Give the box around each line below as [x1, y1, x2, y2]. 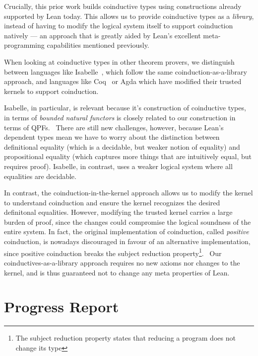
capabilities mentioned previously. [47, 40, 149, 50]
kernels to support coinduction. [4, 86, 99, 96]
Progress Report [4, 296, 119, 317]
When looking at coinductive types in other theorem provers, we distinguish [4, 56, 235, 67]
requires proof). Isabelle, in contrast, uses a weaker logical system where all [4, 161, 233, 171]
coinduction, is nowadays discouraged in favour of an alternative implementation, [4, 236, 251, 247]
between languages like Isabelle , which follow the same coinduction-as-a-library [4, 66, 247, 77]
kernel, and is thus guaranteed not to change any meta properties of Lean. [4, 267, 230, 277]
